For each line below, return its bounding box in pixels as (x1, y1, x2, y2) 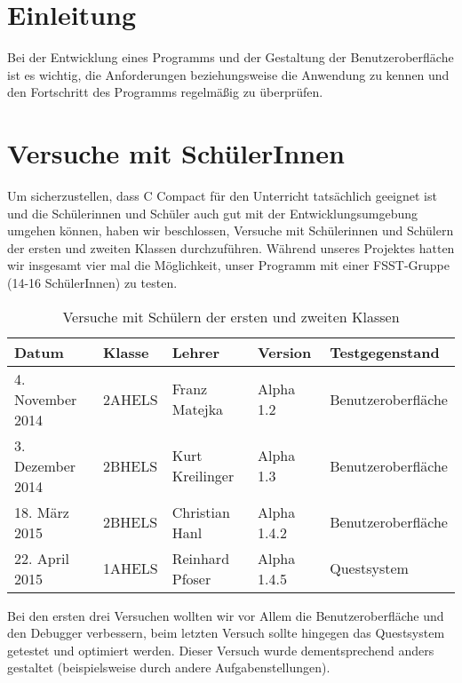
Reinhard (171, 547, 230, 568)
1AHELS (102, 558, 158, 579)
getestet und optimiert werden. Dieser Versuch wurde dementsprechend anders (7, 640, 434, 659)
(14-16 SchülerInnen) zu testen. (7, 274, 178, 291)
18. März (14, 501, 69, 522)
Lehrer (171, 341, 220, 362)
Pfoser (171, 568, 211, 589)
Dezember (14, 455, 76, 476)
